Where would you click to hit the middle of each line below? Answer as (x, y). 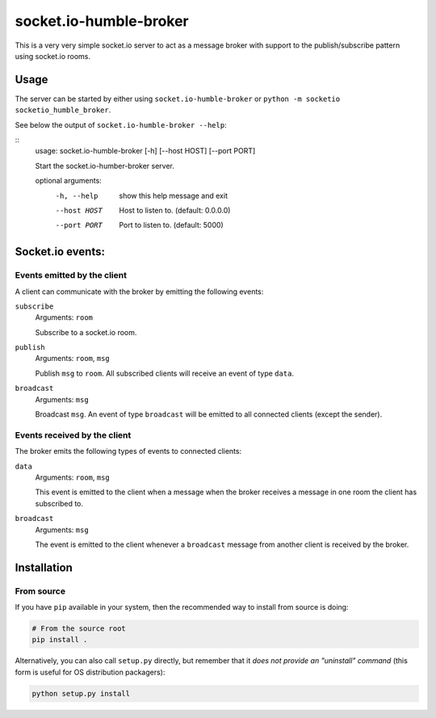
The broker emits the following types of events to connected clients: (128, 451)
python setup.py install (81, 693)
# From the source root (79, 629)
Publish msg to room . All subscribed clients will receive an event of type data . (165, 373)
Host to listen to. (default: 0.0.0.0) (175, 210)
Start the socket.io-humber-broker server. (105, 166)
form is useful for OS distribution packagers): (90, 672)
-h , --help (77, 195)
